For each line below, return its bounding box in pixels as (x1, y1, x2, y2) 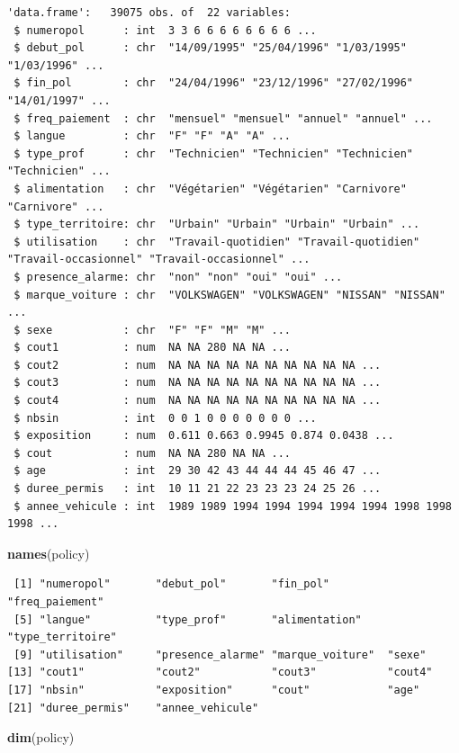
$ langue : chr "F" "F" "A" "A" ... (13, 130, 291, 143)
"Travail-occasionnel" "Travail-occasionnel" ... (7, 253, 310, 266)
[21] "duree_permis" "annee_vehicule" (7, 701, 259, 714)
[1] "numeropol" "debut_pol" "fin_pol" (13, 578, 329, 591)
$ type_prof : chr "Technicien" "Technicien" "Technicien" (13, 147, 414, 160)
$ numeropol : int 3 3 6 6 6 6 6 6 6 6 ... (13, 23, 317, 37)
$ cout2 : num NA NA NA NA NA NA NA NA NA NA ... (13, 358, 382, 372)
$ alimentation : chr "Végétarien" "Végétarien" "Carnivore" (13, 182, 407, 195)
